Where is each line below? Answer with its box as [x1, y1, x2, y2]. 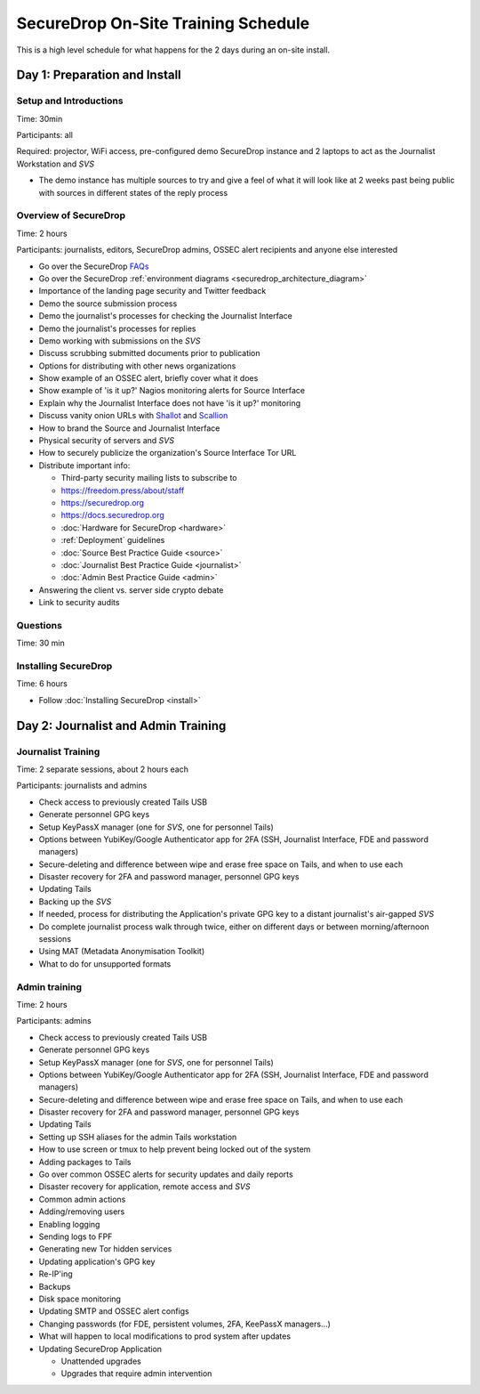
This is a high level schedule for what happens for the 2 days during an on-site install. [16, 45, 331, 55]
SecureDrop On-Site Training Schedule [16, 13, 310, 33]
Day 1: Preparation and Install [16, 68, 181, 83]
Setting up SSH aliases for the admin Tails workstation [38, 1131, 237, 1142]
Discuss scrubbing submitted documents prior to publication [38, 348, 261, 359]
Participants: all [16, 130, 73, 141]
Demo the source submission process [38, 298, 178, 309]
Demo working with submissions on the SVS [38, 335, 201, 346]
